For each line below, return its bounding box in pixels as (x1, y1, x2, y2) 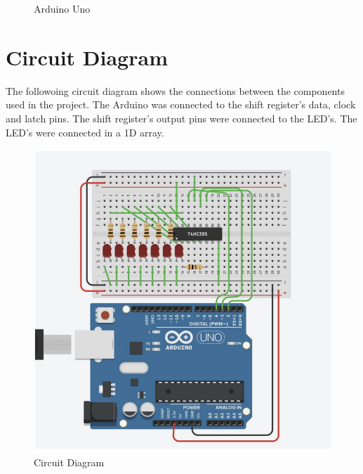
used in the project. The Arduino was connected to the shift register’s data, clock (6, 97, 356, 112)
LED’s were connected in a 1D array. (6, 124, 164, 139)
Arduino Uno (34, 1, 91, 15)
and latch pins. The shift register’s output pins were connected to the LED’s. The (6, 110, 357, 125)
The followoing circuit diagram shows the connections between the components (6, 83, 345, 98)
